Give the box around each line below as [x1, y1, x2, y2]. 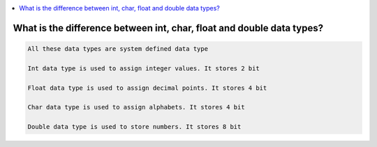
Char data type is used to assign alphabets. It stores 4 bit [27, 103, 245, 111]
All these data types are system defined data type [27, 45, 209, 52]
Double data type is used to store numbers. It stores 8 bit [27, 123, 242, 131]
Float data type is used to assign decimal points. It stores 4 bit [27, 84, 267, 92]
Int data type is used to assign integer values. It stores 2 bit [27, 64, 260, 72]
